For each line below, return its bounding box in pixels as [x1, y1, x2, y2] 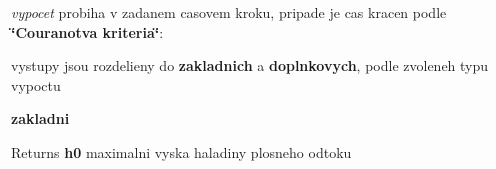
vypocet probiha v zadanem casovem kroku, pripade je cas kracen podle [11, 2, 447, 22]
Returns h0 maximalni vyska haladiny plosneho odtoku [11, 141, 352, 162]
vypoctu [11, 74, 61, 95]
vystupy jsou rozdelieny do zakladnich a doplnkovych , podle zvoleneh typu [11, 55, 489, 76]
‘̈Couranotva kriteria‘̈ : [11, 21, 164, 42]
